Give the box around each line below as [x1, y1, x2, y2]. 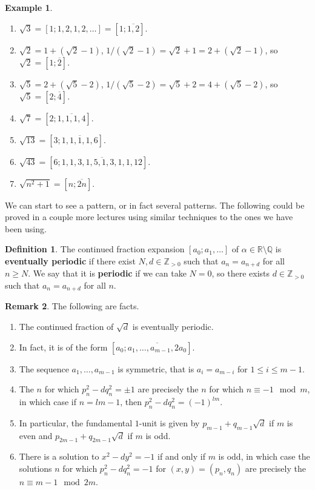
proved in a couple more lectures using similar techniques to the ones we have [5, 210, 293, 223]
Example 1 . [5, 1, 53, 13]
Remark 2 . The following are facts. [5, 300, 139, 312]
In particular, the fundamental [19, 416, 133, 429]
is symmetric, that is [118, 362, 194, 375]
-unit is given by [139, 416, 200, 429]
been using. [5, 222, 47, 235]
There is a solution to [19, 450, 99, 463]
